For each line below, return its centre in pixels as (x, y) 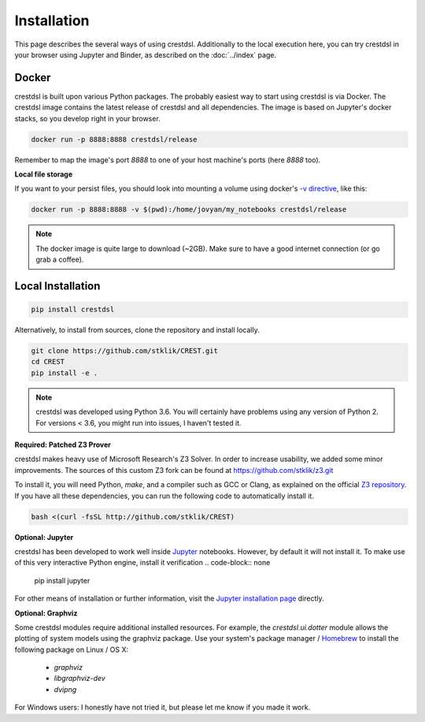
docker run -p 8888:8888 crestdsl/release (114, 139)
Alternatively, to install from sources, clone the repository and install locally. (137, 330)
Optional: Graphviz (46, 613)
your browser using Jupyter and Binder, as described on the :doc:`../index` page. (146, 54)
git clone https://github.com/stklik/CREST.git (124, 351)
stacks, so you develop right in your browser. (87, 118)
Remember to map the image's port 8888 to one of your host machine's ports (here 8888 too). (168, 160)
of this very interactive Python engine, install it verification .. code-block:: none (142, 563)
